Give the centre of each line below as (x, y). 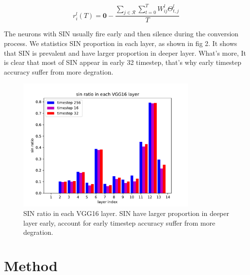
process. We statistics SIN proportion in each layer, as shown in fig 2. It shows (121, 43)
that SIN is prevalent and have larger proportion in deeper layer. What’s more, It (125, 53)
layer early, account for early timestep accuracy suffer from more (119, 222)
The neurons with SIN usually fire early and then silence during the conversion (121, 34)
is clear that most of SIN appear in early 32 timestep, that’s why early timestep (123, 62)
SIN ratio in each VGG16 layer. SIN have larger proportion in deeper (126, 213)
